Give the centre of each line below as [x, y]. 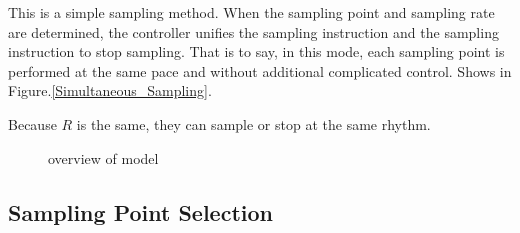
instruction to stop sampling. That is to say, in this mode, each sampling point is [256, 51]
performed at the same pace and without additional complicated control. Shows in [260, 70]
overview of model [103, 157]
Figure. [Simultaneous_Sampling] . [110, 90]
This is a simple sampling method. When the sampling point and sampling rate [251, 12]
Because [32, 123]
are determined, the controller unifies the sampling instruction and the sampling [253, 31]
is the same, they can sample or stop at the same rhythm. [253, 123]
